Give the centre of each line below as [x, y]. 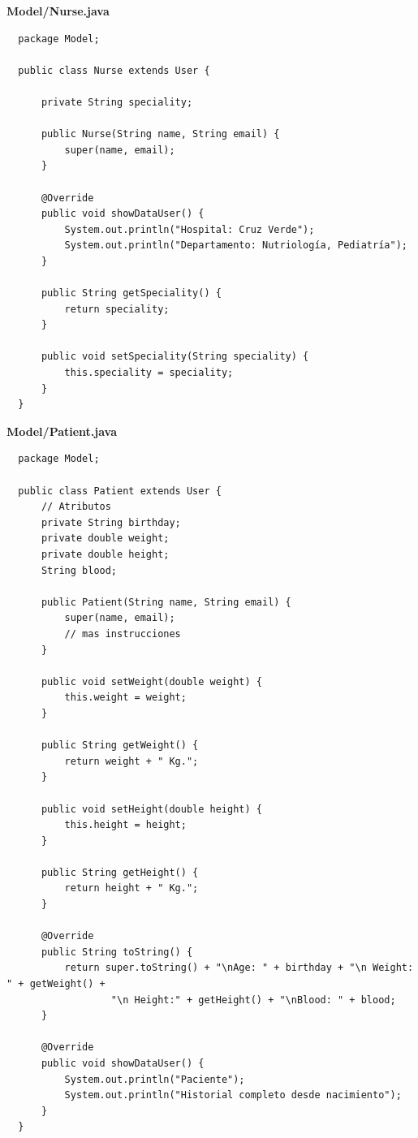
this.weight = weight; [125, 698]
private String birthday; [111, 522]
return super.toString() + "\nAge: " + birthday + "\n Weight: [239, 968]
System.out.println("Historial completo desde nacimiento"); [233, 1095]
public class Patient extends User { [120, 491]
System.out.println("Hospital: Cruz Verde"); [190, 229]
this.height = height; [125, 825]
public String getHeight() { [120, 872]
